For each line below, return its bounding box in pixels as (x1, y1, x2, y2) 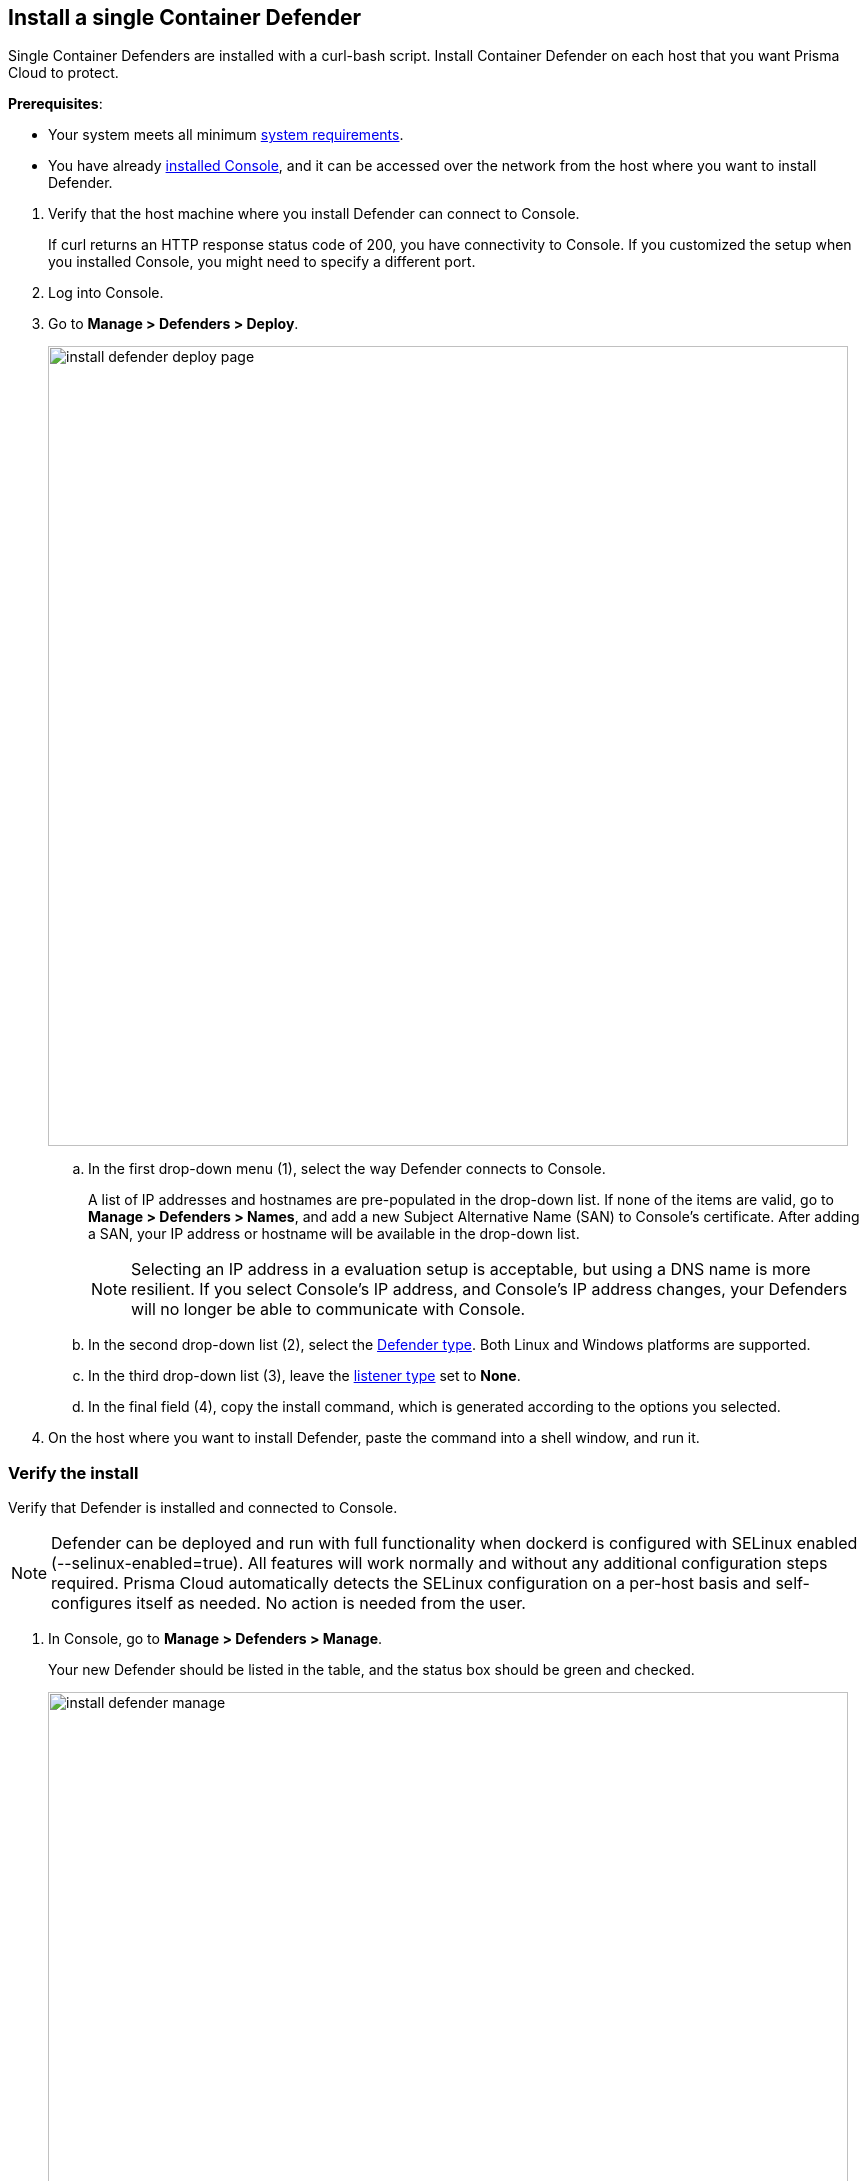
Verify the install (8, 1462, 139, 1483)
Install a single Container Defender (8, 5, 361, 30)
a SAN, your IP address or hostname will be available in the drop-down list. (88, 1225, 580, 1243)
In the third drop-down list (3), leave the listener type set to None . (88, 1367, 521, 1385)
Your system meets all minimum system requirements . (48, 126, 404, 144)
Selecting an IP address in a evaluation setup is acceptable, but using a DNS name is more (131, 1259, 811, 1280)
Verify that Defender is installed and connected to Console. (8, 1499, 398, 1517)
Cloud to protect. (8, 64, 119, 82)
